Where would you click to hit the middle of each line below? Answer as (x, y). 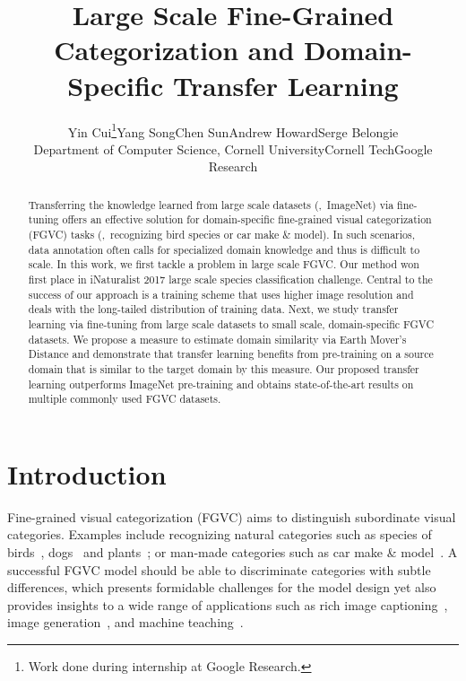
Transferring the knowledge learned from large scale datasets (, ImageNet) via (211, 204)
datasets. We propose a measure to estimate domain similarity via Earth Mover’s (217, 339)
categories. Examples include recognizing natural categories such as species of (220, 534)
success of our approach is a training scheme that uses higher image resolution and (221, 294)
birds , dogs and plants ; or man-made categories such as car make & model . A (233, 552)
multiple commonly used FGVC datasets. (125, 399)
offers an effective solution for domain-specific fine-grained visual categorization (247, 219)
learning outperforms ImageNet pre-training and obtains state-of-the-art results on (221, 384)
